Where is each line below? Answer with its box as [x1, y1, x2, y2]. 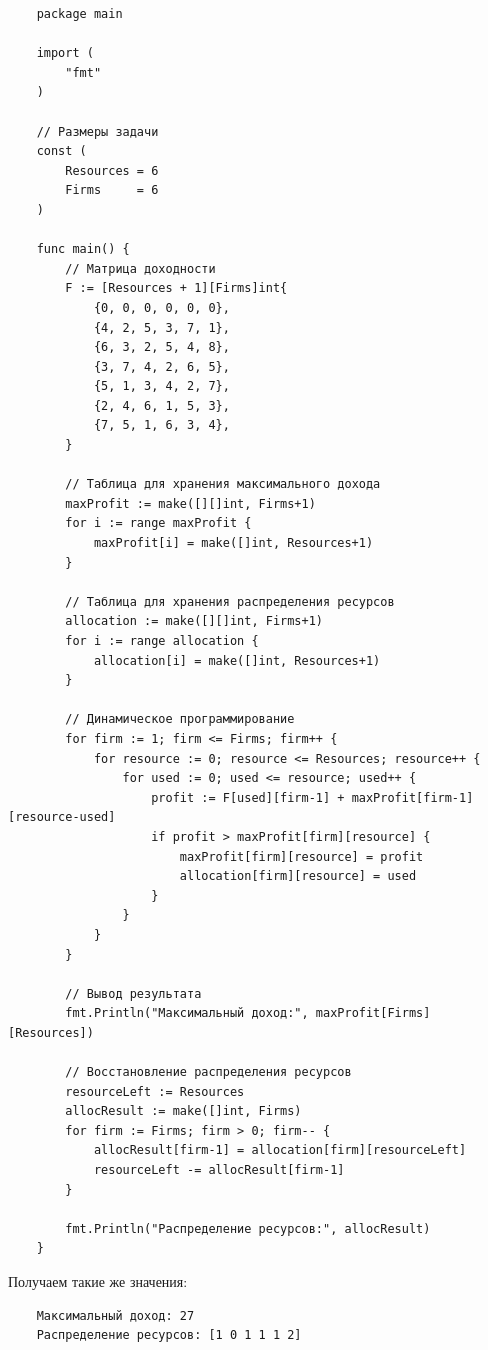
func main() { [36, 242, 130, 257]
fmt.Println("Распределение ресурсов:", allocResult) [65, 1221, 431, 1236]
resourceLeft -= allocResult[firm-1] [93, 1163, 345, 1178]
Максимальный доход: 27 [36, 1308, 195, 1323]
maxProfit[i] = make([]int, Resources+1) [93, 536, 374, 551]
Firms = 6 [65, 183, 159, 198]
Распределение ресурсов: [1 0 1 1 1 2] [36, 1328, 302, 1343]
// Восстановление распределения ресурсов [65, 1065, 352, 1080]
